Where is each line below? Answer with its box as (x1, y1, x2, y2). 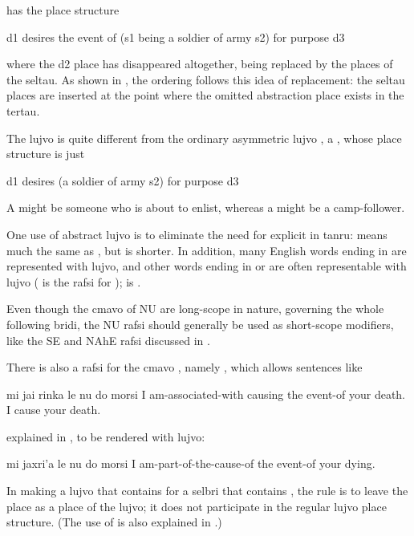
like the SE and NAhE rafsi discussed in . (6, 331, 210, 348)
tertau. (6, 102, 40, 119)
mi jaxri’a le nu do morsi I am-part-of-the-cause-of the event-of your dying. (6, 455, 375, 472)
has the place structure (6, 2, 120, 18)
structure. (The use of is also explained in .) (6, 514, 222, 530)
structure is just (6, 145, 85, 162)
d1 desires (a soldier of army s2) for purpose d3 (6, 172, 239, 189)
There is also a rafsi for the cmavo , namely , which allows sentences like (6, 359, 363, 376)
